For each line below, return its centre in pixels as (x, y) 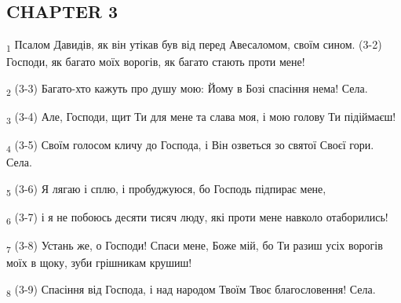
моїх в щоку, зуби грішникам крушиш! (99, 263)
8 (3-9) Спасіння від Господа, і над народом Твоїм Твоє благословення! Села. (191, 290)
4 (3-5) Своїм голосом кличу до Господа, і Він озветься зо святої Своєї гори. (190, 146)
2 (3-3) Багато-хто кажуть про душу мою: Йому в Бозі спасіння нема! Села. (187, 89)
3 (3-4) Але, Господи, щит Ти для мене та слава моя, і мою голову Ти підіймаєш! (201, 117)
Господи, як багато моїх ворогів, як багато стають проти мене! (156, 62)
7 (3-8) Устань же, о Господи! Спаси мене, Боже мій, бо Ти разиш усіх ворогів (195, 246)
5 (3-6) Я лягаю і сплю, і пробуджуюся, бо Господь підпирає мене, (166, 189)
